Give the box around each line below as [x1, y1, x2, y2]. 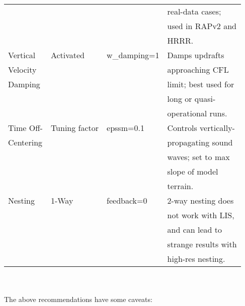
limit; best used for [167, 78, 234, 90]
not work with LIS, [167, 209, 234, 221]
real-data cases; [167, 6, 221, 17]
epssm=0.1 [107, 122, 144, 133]
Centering [8, 136, 43, 148]
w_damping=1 [107, 49, 159, 61]
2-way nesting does [167, 195, 234, 206]
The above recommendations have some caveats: [4, 294, 152, 304]
